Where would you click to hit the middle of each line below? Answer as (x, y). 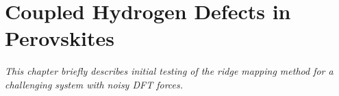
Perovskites (60, 38)
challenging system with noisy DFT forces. (94, 84)
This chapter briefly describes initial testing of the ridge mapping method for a (169, 71)
